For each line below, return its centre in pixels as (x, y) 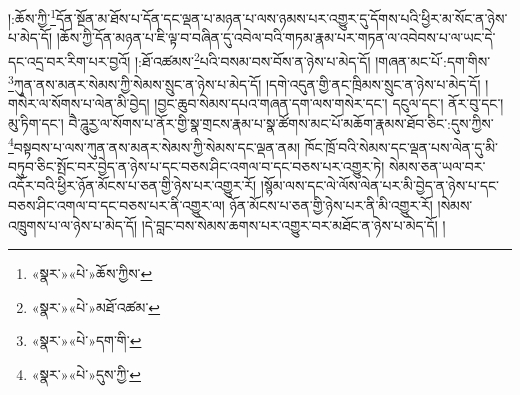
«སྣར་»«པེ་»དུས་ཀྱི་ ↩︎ (86, 373)
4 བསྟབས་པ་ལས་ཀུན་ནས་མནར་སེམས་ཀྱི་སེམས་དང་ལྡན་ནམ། (154, 145)
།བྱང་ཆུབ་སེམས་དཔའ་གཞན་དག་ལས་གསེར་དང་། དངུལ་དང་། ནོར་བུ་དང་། (329, 103)
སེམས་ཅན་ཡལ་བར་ (437, 165)
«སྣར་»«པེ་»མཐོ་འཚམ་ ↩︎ (96, 306)
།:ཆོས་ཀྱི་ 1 (32, 16)
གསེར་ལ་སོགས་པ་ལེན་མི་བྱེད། (79, 103)
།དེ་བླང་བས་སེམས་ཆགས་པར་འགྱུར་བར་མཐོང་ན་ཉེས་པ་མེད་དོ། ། (293, 224)
